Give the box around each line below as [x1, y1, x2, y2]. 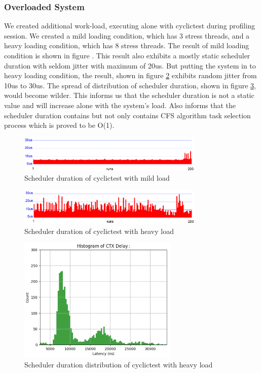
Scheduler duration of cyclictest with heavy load [24, 225, 174, 236]
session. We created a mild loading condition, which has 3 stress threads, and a [4, 30, 250, 41]
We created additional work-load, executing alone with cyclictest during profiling [4, 20, 255, 31]
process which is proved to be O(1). [4, 120, 115, 130]
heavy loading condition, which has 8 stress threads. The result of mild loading [4, 40, 249, 51]
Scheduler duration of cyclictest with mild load [24, 173, 170, 183]
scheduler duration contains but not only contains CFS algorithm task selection [4, 110, 251, 120]
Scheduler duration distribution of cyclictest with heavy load [24, 359, 213, 370]
